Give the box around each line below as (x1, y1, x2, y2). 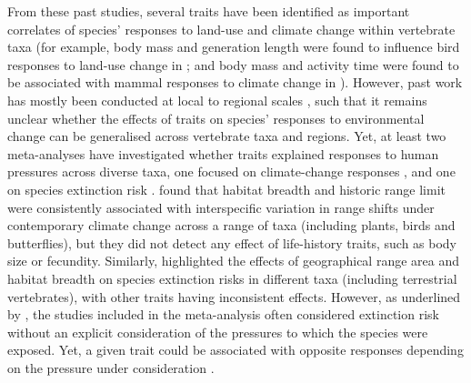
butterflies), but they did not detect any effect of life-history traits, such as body (7, 233, 457, 252)
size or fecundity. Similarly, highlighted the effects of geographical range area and (7, 251, 459, 270)
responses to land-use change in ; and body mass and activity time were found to (7, 55, 459, 74)
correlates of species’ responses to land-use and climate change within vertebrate (7, 19, 456, 38)
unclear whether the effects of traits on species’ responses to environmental (7, 108, 425, 127)
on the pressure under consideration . (7, 358, 215, 377)
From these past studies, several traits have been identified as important (7, 2, 410, 20)
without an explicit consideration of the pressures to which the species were (7, 322, 428, 341)
